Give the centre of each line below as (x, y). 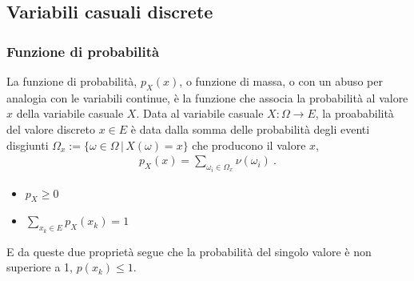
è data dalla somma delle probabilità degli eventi (250, 128)
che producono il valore (249, 145)
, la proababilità (354, 113)
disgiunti (28, 145)
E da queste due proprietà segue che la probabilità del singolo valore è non (189, 251)
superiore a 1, (40, 267)
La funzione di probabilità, (72, 81)
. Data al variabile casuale (200, 113)
